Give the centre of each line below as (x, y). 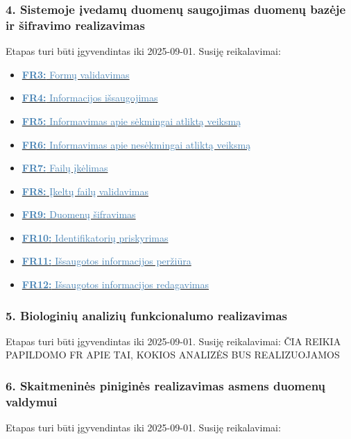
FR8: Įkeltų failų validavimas (85, 191)
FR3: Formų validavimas (76, 74)
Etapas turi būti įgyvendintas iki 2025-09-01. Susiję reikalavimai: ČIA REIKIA (173, 341)
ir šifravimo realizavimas (75, 25)
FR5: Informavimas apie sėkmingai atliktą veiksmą (131, 121)
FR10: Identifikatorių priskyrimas (95, 237)
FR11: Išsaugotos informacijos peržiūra (106, 261)
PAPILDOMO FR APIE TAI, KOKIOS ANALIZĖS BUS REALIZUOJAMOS (173, 355)
